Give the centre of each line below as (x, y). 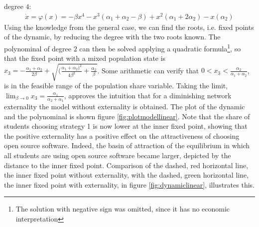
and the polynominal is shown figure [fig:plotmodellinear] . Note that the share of (127, 116)
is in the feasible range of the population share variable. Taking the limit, (116, 86)
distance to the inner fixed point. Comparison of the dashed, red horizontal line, (126, 165)
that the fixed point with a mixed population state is (85, 58)
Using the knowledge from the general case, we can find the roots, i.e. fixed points (129, 27)
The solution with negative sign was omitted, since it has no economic (123, 209)
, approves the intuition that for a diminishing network (148, 95)
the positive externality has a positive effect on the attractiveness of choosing (122, 135)
